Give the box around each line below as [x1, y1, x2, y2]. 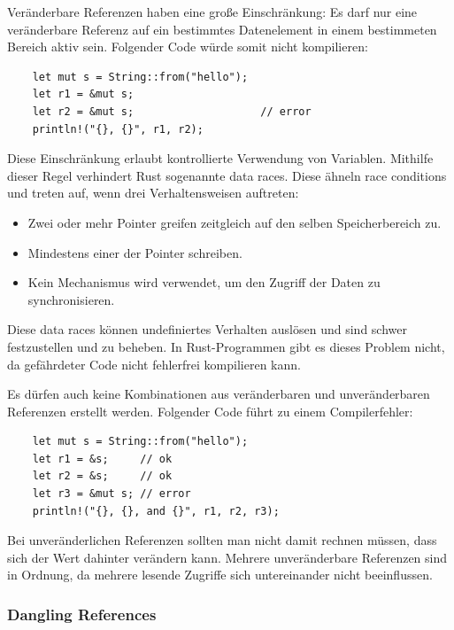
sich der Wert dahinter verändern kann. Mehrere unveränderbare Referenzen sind [7, 548, 448, 566]
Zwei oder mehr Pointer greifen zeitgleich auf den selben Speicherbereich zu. [27, 213, 442, 231]
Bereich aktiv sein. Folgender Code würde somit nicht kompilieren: [7, 37, 368, 56]
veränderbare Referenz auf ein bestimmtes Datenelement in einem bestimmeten [7, 19, 437, 38]
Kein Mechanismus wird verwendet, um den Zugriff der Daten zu [27, 273, 381, 292]
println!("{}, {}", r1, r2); [32, 122, 204, 136]
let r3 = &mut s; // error [32, 487, 191, 501]
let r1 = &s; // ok [32, 452, 173, 465]
